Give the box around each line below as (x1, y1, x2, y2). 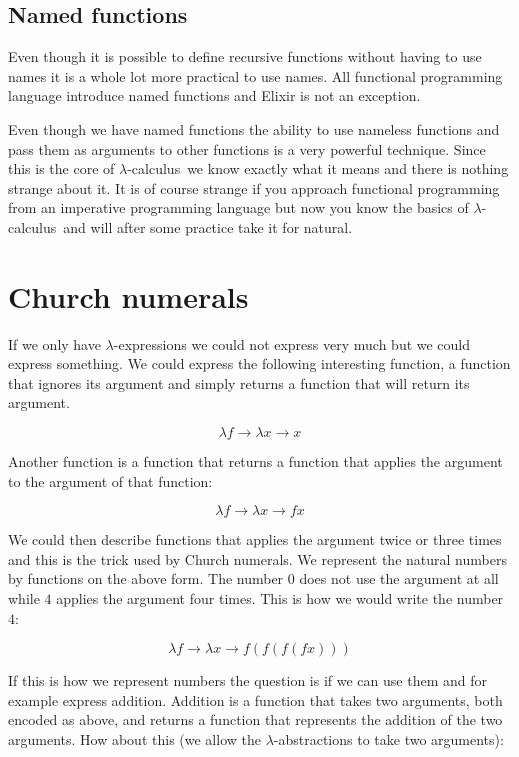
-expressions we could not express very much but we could (113, 333, 471, 354)
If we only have (8, 333, 101, 354)
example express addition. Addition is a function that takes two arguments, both (8, 689, 503, 710)
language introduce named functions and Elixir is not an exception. (8, 85, 421, 106)
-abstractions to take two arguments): (273, 728, 504, 749)
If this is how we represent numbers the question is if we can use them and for (8, 670, 487, 691)
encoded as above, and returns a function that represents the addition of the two (8, 709, 503, 730)
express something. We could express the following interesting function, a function (8, 353, 511, 374)
